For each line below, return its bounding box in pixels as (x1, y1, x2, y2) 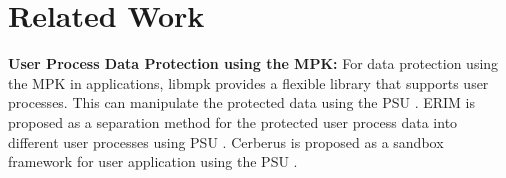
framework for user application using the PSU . (8, 151, 298, 172)
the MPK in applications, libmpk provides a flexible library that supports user (8, 72, 489, 93)
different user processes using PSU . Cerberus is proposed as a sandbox (8, 131, 444, 152)
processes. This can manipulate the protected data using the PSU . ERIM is (8, 92, 476, 113)
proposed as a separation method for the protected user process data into (8, 111, 458, 132)
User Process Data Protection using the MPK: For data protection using (8, 53, 499, 74)
